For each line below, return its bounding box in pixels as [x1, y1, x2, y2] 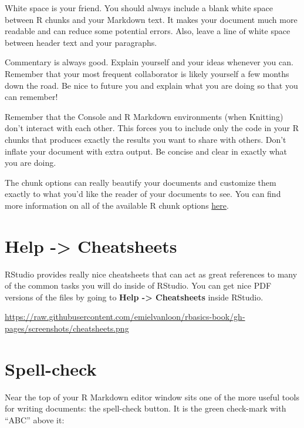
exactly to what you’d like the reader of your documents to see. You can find [5, 188, 281, 200]
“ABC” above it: [5, 413, 65, 426]
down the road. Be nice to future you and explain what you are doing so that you [5, 79, 298, 91]
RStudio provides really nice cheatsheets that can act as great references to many [5, 267, 298, 280]
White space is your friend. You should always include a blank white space [5, 2, 273, 14]
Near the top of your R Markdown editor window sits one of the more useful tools [5, 390, 299, 403]
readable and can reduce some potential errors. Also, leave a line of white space [5, 25, 291, 37]
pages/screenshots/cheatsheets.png [5, 322, 129, 334]
